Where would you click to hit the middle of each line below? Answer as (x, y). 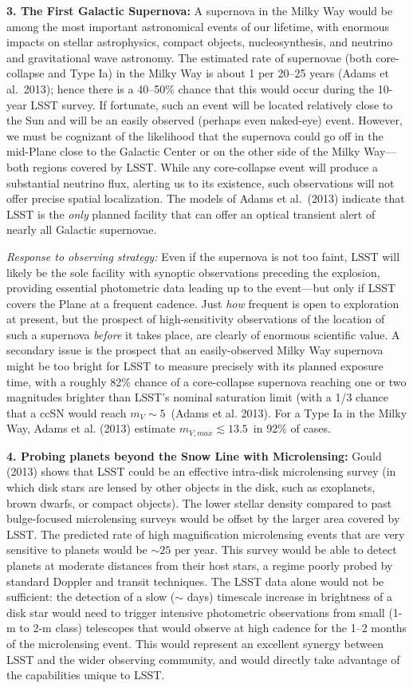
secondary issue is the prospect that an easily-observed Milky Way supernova (195, 350)
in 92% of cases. (292, 428)
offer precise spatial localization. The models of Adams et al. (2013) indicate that (206, 198)
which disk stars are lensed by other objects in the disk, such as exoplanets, (191, 487)
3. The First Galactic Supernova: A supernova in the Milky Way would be (200, 10)
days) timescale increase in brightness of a (289, 597)
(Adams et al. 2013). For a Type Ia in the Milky (289, 412)
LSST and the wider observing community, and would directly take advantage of (203, 659)
